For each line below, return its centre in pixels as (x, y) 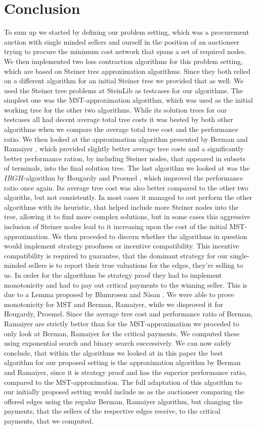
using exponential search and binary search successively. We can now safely (118, 343)
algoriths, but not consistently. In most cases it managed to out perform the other (128, 197)
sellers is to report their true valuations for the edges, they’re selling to (136, 265)
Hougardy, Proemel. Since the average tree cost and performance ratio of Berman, (128, 314)
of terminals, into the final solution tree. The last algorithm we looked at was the (127, 168)
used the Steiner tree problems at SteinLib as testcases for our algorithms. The (124, 90)
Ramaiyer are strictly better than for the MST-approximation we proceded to (122, 323)
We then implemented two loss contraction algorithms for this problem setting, (124, 61)
